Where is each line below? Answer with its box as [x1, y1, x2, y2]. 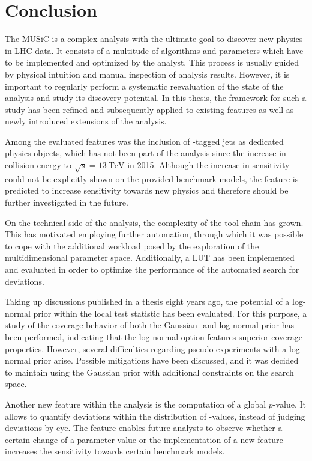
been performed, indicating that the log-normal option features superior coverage [5, 330, 302, 343]
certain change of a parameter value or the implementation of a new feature [5, 433, 283, 445]
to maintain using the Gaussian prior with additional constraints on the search [5, 365, 294, 378]
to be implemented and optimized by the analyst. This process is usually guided [5, 56, 299, 69]
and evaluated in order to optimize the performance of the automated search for [5, 263, 299, 275]
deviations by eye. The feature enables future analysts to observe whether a [5, 421, 283, 434]
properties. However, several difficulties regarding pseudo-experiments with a [5, 342, 287, 355]
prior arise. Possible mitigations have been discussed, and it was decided [33, 354, 299, 367]
